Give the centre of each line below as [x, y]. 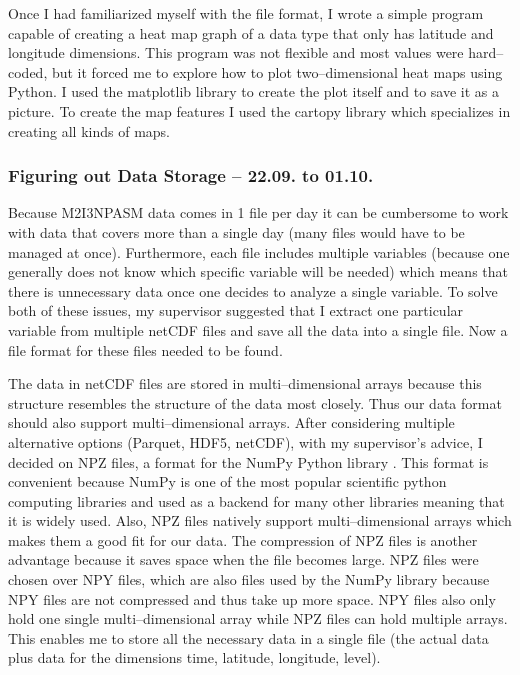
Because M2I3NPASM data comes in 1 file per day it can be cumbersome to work [258, 212]
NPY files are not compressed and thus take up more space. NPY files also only [252, 598]
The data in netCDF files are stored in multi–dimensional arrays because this [245, 383]
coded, [28, 71]
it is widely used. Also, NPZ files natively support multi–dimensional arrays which [260, 520]
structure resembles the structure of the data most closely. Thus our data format [255, 402]
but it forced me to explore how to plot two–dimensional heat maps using [277, 71]
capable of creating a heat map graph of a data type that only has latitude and [251, 32]
